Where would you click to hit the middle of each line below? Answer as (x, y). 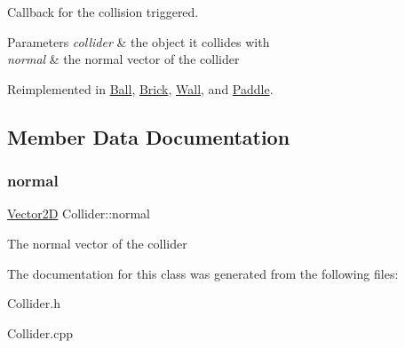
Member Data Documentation (149, 136)
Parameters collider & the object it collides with (139, 41)
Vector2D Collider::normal (79, 214)
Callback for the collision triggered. (103, 12)
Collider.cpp (40, 332)
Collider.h (34, 303)
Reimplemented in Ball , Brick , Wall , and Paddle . (140, 88)
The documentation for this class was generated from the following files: (203, 273)
